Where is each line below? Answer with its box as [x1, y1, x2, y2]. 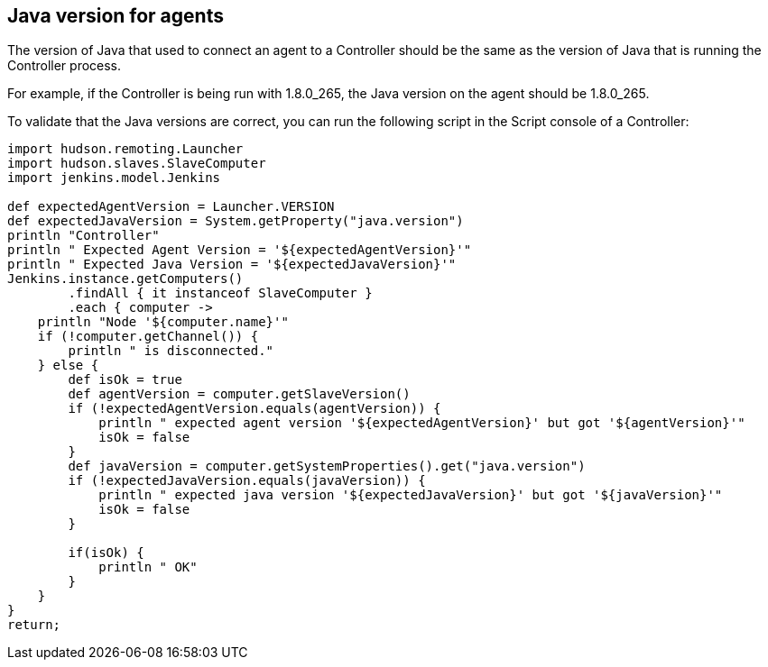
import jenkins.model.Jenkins [7, 170, 221, 186]
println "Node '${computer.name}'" [37, 315, 289, 330]
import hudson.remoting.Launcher [7, 142, 244, 157]
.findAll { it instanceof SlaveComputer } [68, 286, 373, 301]
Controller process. [7, 58, 122, 74]
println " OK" [98, 560, 198, 575]
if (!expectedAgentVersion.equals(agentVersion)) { [68, 401, 441, 416]
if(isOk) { [68, 545, 144, 561]
